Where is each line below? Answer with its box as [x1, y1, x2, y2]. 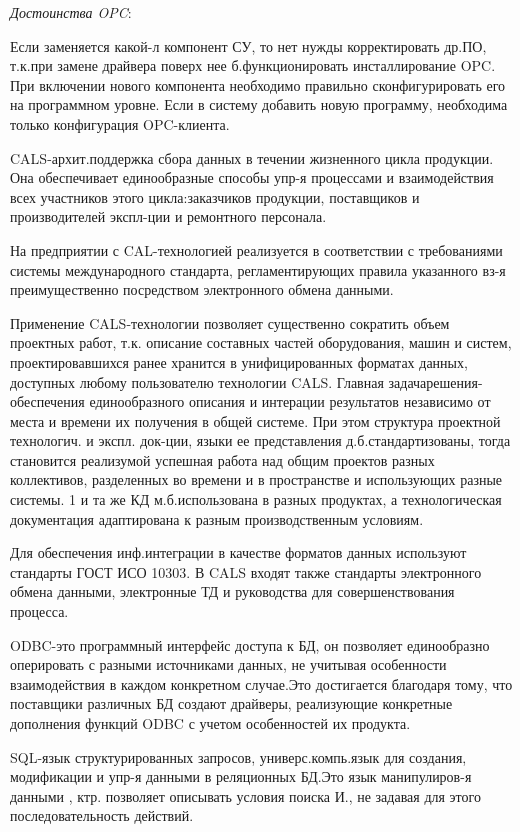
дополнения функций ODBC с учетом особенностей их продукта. [10, 713, 411, 733]
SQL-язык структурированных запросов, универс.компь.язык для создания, [10, 746, 467, 767]
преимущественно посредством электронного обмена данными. [10, 279, 394, 300]
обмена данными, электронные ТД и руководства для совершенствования [10, 581, 455, 602]
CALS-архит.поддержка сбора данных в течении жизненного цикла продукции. [10, 147, 494, 168]
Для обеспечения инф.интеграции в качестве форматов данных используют [10, 542, 467, 563]
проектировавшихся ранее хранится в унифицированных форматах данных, [10, 351, 468, 372]
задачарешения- [388, 371, 483, 392]
